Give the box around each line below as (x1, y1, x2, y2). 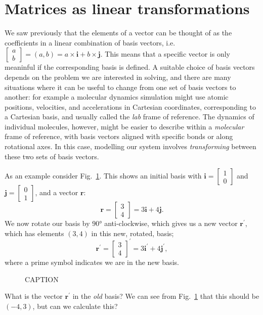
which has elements (5, 228, 64, 238)
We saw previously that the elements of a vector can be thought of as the (5, 27, 232, 38)
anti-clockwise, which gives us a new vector (104, 218, 238, 229)
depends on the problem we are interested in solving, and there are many (5, 71, 231, 82)
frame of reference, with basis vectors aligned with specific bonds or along (5, 131, 233, 142)
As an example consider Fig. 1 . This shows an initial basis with (5, 170, 202, 181)
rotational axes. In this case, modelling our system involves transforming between (5, 141, 256, 152)
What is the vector (5, 291, 63, 301)
